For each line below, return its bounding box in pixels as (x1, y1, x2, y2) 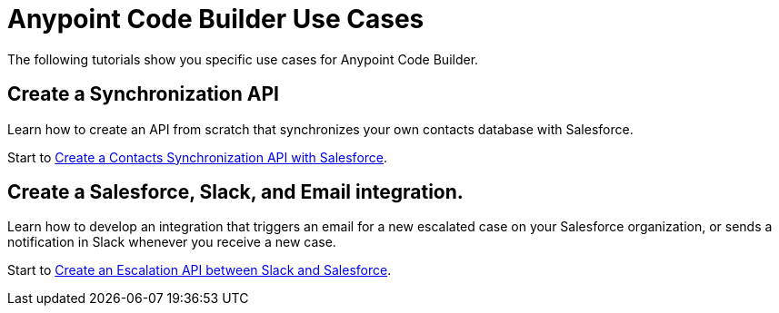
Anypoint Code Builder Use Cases (7, 4, 424, 34)
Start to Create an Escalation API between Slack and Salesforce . (7, 262, 392, 279)
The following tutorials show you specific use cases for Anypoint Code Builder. (7, 51, 479, 67)
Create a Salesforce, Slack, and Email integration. (7, 181, 464, 204)
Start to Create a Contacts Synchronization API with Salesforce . (7, 149, 388, 165)
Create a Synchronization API (7, 83, 279, 106)
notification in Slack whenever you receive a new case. (7, 234, 336, 250)
